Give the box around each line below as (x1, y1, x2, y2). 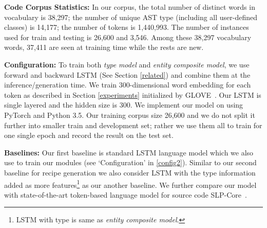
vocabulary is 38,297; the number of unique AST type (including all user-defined (4, 11, 258, 22)
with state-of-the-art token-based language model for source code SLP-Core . (4, 189, 247, 200)
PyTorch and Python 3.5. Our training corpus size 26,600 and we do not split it (4, 109, 255, 120)
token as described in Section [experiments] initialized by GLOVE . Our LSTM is (4, 89, 261, 100)
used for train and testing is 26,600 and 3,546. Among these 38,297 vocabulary (4, 31, 252, 42)
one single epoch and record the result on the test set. (4, 130, 174, 141)
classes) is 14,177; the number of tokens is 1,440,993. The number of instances (4, 22, 249, 32)
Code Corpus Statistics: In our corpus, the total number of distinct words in (4, 2, 255, 12)
